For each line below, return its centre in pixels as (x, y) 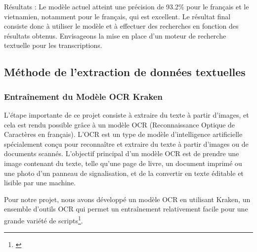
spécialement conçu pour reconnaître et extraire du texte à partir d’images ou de (126, 144)
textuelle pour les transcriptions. (53, 45)
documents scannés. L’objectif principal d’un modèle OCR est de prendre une (122, 153)
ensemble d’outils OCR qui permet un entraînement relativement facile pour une (126, 209)
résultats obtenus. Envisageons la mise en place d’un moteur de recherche (115, 35)
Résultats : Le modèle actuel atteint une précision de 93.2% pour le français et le (127, 6)
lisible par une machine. (40, 183)
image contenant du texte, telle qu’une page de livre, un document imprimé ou (123, 163)
